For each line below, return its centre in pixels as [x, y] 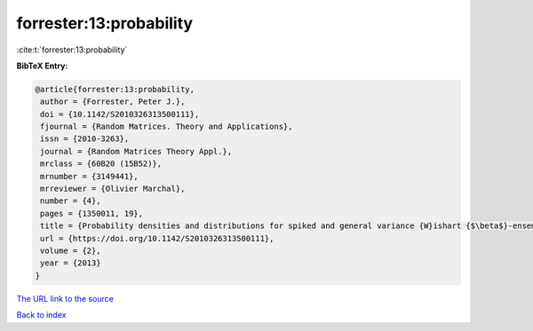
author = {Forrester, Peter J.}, [113, 102]
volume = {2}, [71, 251]
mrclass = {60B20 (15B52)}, [101, 164]
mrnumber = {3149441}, [90, 176]
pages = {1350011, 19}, [92, 213]
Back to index [41, 315]
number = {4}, [71, 201]
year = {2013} [71, 263]
